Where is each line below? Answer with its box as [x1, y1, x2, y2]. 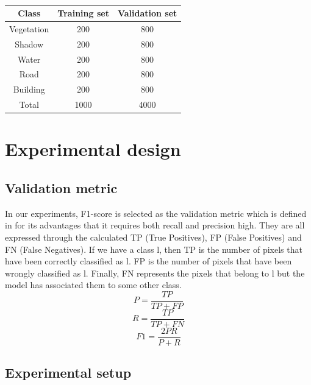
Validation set [117, 7, 177, 19]
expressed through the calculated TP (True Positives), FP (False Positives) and [5, 230, 302, 243]
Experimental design [5, 136, 181, 161]
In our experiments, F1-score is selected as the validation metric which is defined [5, 207, 307, 219]
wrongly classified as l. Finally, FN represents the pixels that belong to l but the [5, 266, 305, 279]
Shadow [15, 37, 44, 50]
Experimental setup [5, 363, 132, 382]
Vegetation [9, 22, 49, 35]
